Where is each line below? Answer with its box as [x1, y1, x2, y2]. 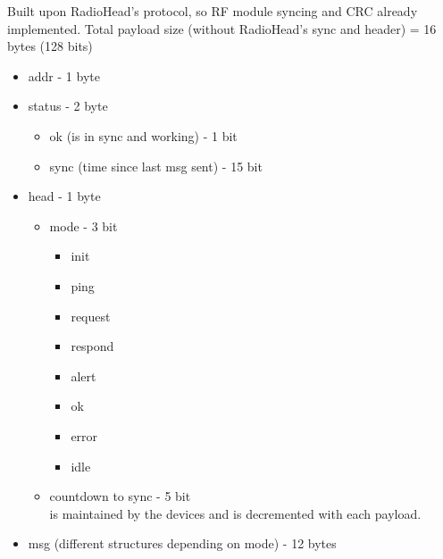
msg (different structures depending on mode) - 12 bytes [28, 534, 337, 553]
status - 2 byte [28, 96, 108, 115]
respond [71, 337, 114, 355]
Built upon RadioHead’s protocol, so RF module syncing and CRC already [7, 2, 418, 20]
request [71, 306, 111, 325]
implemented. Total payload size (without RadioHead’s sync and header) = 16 [7, 19, 437, 38]
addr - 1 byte [28, 66, 100, 85]
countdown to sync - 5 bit [49, 487, 191, 505]
